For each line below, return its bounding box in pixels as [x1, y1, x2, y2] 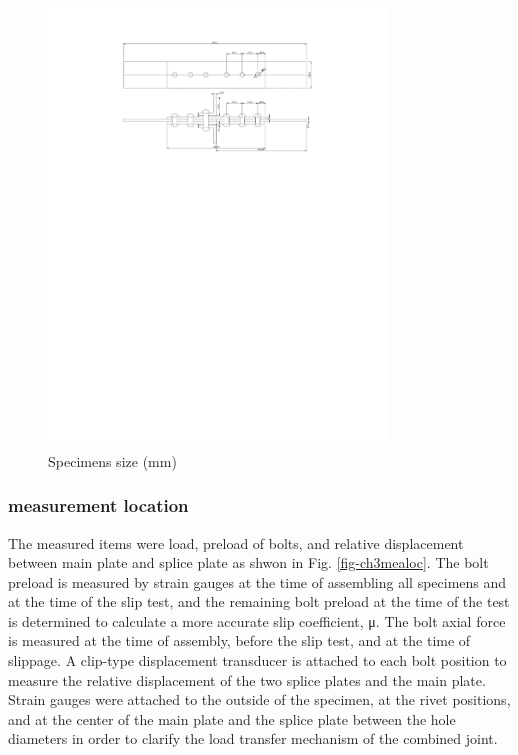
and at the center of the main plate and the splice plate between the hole [8, 708, 456, 729]
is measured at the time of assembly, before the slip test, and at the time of [8, 630, 471, 651]
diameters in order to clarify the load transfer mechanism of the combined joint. [8, 728, 498, 749]
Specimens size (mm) [48, 450, 177, 471]
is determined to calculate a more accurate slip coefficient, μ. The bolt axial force [8, 610, 506, 631]
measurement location [8, 493, 189, 518]
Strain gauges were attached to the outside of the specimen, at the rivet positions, [8, 689, 511, 710]
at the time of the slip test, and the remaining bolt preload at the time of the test [8, 591, 510, 612]
